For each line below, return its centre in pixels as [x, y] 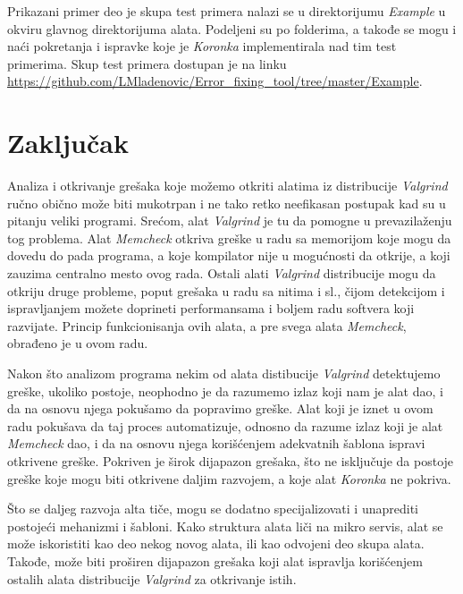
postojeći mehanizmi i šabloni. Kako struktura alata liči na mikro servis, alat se [225, 526]
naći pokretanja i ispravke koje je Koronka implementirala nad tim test [202, 46]
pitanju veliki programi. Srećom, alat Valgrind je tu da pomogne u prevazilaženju [230, 221]
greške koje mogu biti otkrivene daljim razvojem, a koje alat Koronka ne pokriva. [229, 478]
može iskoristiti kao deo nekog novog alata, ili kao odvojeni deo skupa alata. [216, 543]
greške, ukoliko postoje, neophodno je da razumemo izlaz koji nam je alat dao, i [225, 390]
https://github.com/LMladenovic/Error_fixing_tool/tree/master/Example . [215, 81]
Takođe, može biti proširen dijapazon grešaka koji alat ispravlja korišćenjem [215, 560]
